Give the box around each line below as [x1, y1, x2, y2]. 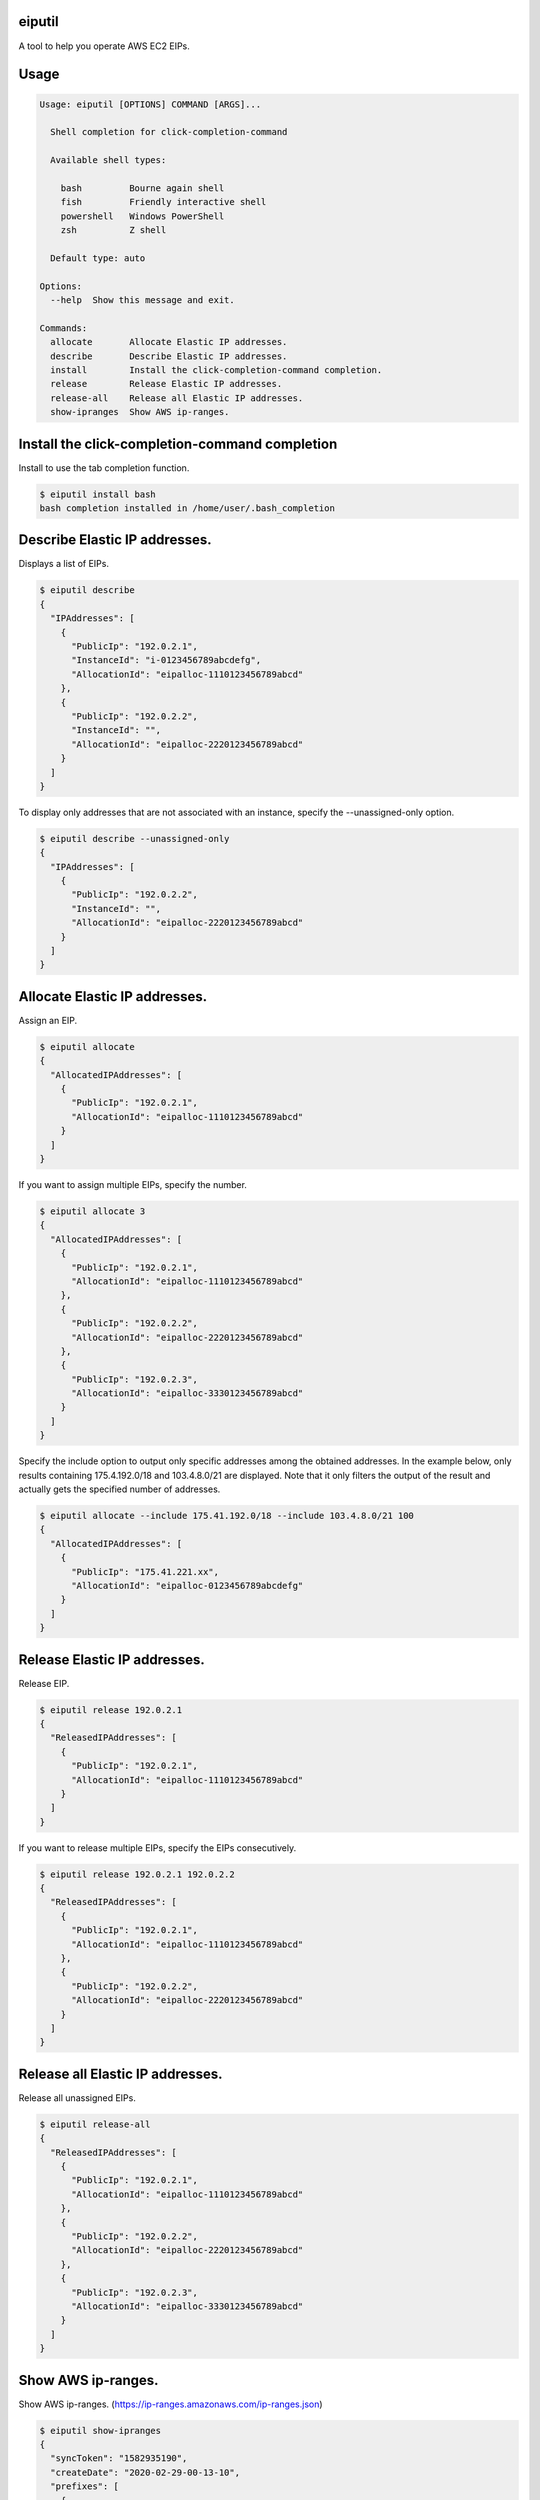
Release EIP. [18, 1677, 70, 1689]
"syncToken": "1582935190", [50, 2453, 188, 2464]
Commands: [39, 322, 88, 334]
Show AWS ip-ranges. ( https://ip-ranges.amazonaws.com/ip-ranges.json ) [18, 2398, 324, 2410]
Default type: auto [50, 252, 146, 264]
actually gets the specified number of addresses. [18, 1483, 221, 1495]
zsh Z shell [60, 225, 167, 236]
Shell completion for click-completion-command [50, 126, 288, 138]
